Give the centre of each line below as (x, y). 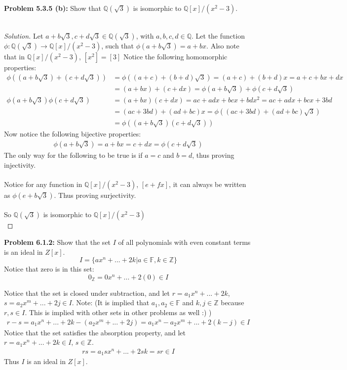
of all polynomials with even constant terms (184, 242)
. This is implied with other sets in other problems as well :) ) (118, 312)
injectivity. (20, 164)
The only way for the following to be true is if (73, 155)
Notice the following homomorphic (175, 56)
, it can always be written (208, 184)
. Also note (223, 45)
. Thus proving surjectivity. (95, 195)
